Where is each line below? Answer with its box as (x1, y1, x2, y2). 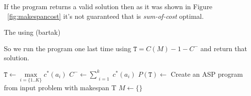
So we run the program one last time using (4, 43, 131, 53)
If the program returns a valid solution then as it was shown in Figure (4, 1, 213, 11)
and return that (201, 43, 247, 53)
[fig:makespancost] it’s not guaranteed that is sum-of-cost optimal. (7, 11, 204, 21)
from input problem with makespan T (4, 82, 117, 93)
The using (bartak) (4, 27, 61, 37)
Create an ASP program (170, 69, 243, 79)
